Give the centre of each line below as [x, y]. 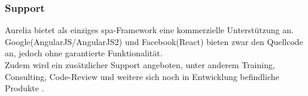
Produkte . [25, 88]
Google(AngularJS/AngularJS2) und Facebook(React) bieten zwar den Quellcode [154, 41]
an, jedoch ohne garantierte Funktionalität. [84, 53]
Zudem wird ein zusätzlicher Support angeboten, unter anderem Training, [140, 65]
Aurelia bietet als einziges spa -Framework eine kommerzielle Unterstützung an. [149, 30]
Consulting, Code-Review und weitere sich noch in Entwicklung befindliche [142, 76]
